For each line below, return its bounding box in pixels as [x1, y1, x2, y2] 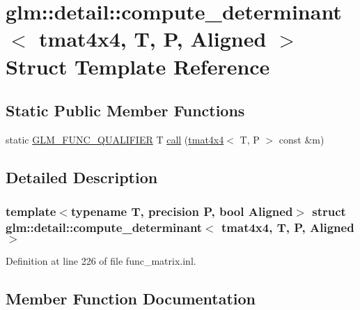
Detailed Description [6, 166, 158, 187]
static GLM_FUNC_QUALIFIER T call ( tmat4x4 [6, 132, 224, 146]
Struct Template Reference [6, 52, 270, 80]
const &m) [279, 132, 324, 146]
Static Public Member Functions [6, 100, 245, 121]
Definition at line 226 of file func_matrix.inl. [6, 254, 196, 268]
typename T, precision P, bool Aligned [70, 203, 293, 220]
